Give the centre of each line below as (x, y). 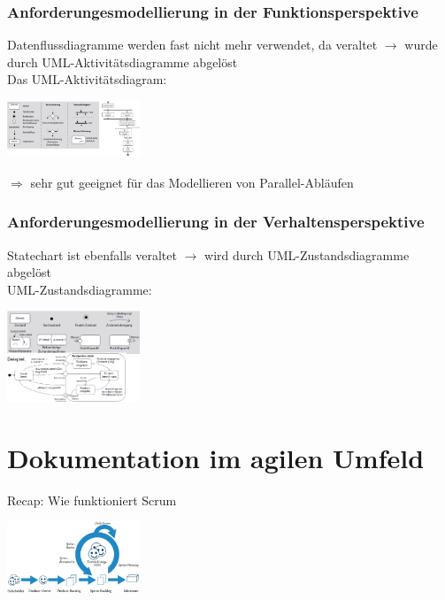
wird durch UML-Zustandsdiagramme (307, 254)
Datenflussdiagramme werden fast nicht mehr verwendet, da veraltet (192, 45)
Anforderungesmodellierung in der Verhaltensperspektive (216, 222)
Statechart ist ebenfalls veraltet (92, 254)
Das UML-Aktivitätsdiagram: (87, 79)
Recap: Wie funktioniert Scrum (92, 500)
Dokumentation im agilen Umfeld (216, 457)
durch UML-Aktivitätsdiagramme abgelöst (123, 62)
